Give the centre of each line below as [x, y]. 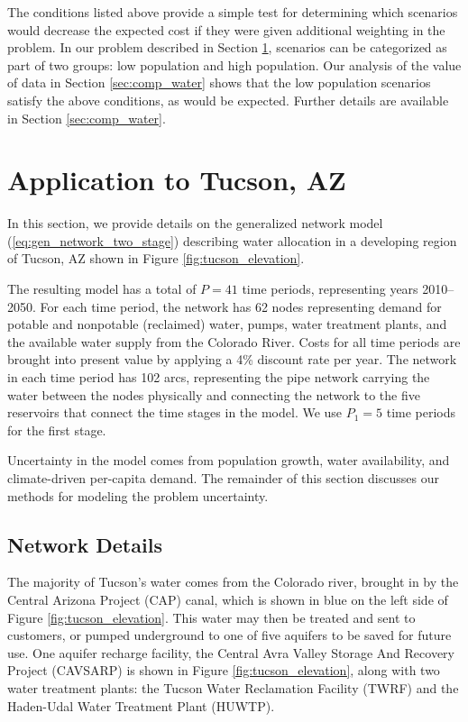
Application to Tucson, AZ [177, 180]
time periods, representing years [330, 289]
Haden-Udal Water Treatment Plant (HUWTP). [141, 705]
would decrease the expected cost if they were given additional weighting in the [226, 29]
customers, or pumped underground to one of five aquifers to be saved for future [229, 635]
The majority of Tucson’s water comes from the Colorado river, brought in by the [233, 582]
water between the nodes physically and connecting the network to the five [214, 394]
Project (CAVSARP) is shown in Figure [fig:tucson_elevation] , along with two [224, 670]
